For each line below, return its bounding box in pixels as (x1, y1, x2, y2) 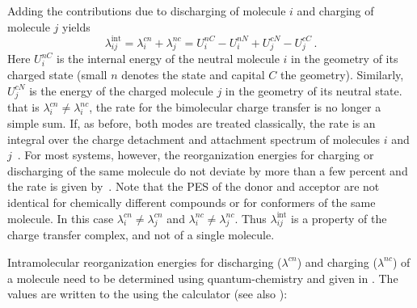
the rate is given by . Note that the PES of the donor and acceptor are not (7, 178, 380, 195)
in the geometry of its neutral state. (225, 82, 402, 99)
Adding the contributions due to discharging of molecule (7, 2, 286, 19)
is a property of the (291, 209, 387, 226)
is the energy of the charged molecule (29, 82, 213, 99)
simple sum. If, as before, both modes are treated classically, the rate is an (7, 115, 376, 131)
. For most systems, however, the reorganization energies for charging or (17, 146, 374, 163)
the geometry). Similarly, (280, 66, 404, 83)
